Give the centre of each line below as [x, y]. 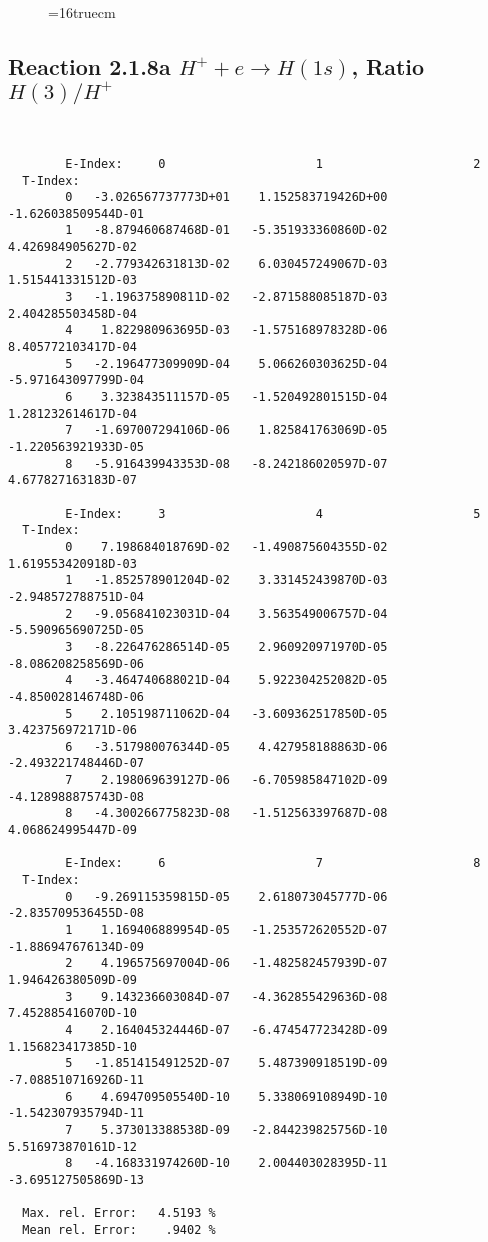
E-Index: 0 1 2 [273, 163]
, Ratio [388, 65]
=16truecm [82, 12]
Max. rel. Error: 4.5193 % [119, 1213]
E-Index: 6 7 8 [273, 863]
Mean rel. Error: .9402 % [119, 1229]
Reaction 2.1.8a [89, 65]
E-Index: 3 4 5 [273, 513]
